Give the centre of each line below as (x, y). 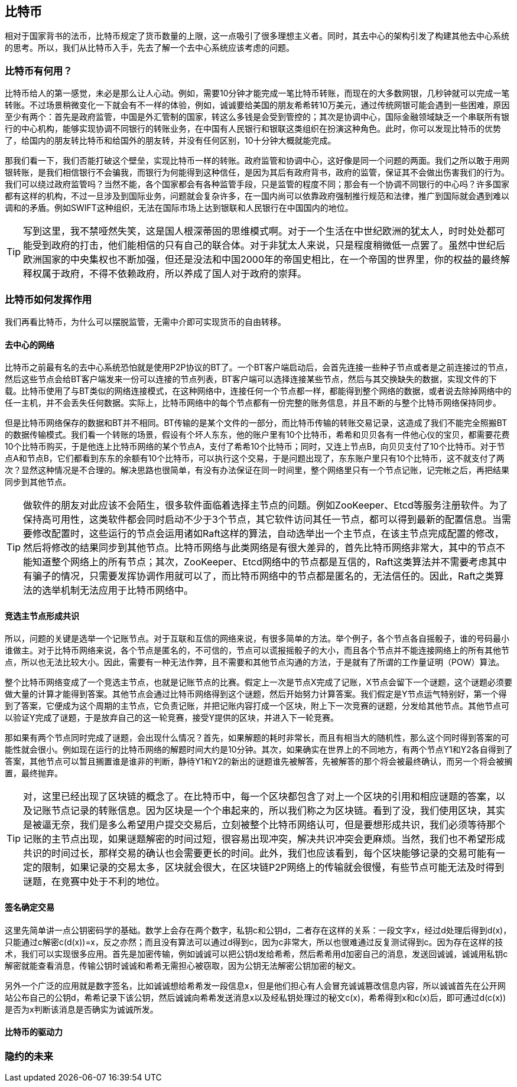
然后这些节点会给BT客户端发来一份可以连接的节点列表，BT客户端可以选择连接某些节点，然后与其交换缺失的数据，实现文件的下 (251, 379)
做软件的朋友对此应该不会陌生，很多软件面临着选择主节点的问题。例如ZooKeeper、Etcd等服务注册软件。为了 (266, 505)
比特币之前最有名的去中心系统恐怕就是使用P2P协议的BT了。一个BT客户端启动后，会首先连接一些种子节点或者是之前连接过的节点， (259, 367)
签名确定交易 (30, 907)
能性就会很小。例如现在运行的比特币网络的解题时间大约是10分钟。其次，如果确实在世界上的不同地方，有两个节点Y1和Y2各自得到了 (259, 750)
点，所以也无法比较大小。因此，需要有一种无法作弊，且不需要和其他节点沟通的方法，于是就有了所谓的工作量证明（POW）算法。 (255, 662)
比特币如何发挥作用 (48, 299)
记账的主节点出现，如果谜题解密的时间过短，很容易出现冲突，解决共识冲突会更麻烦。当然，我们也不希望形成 (264, 839)
